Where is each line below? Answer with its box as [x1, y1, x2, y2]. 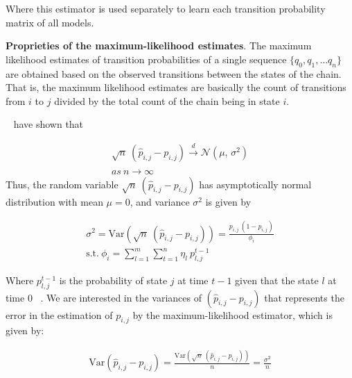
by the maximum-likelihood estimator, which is [132, 307, 333, 322]
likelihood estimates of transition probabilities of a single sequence [6, 51, 287, 66]
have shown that [13, 117, 84, 131]
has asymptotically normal [199, 176, 312, 191]
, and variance [130, 194, 190, 208]
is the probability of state [59, 272, 168, 287]
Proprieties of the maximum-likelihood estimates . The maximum [6, 38, 312, 53]
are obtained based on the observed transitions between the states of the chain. [6, 66, 342, 81]
